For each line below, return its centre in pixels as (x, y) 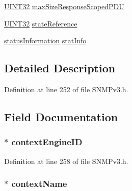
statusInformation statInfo (45, 40)
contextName (39, 184)
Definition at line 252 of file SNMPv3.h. (66, 89)
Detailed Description (60, 68)
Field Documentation (61, 116)
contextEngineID (47, 142)
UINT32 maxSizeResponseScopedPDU (64, 6)
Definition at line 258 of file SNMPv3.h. (66, 161)
